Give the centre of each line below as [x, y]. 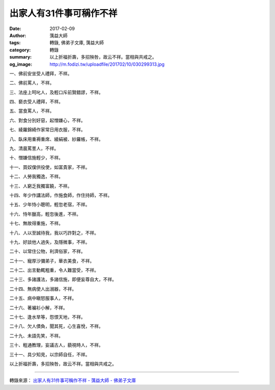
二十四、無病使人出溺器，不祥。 [43, 289]
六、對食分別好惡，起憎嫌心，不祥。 [47, 120]
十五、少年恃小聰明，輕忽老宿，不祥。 [50, 204]
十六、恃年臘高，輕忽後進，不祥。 [45, 214]
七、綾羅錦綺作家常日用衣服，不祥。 [47, 129]
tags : [15, 43]
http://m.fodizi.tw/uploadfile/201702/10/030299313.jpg [107, 64]
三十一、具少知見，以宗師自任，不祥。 [50, 354]
